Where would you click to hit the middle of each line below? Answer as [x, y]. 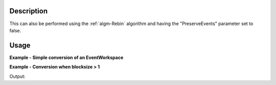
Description [29, 11]
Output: [17, 76]
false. [15, 30]
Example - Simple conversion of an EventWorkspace [66, 57]
